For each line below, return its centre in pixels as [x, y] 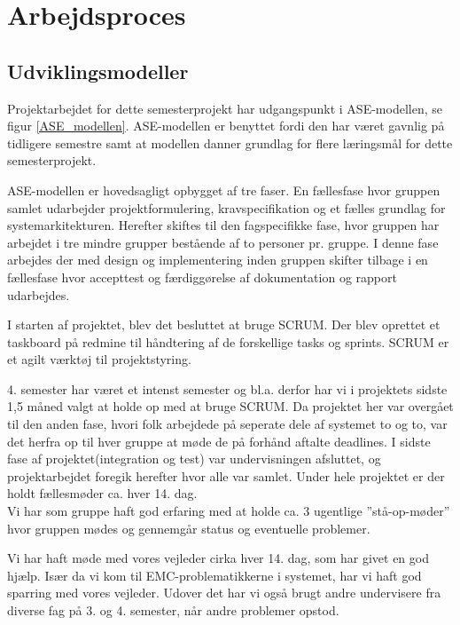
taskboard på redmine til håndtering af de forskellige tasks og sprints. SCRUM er [228, 341]
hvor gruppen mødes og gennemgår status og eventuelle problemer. [189, 528]
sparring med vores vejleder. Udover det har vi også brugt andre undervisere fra [224, 593]
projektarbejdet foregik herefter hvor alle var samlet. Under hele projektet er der [226, 475]
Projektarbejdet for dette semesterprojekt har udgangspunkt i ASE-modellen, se [225, 108]
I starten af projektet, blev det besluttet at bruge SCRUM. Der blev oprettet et [224, 324]
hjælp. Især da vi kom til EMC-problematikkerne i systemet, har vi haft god [214, 575]
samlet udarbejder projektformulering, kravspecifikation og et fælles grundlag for [226, 207]
